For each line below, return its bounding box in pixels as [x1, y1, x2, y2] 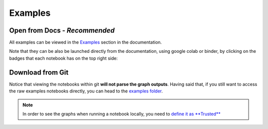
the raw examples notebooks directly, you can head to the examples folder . [9, 88, 163, 94]
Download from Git [9, 68, 69, 77]
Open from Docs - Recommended [9, 26, 115, 35]
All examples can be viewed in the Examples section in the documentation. [9, 40, 162, 45]
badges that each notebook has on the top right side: [9, 55, 118, 61]
